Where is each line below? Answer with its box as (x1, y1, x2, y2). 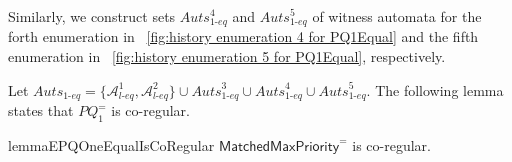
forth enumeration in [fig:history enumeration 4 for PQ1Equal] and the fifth (8, 26, 479, 47)
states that (8, 100, 74, 121)
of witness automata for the (312, 6, 482, 26)
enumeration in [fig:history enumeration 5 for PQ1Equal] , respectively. (8, 46, 446, 67)
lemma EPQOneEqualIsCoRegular (8, 134, 215, 155)
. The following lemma (366, 79, 504, 100)
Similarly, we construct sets (8, 6, 176, 26)
